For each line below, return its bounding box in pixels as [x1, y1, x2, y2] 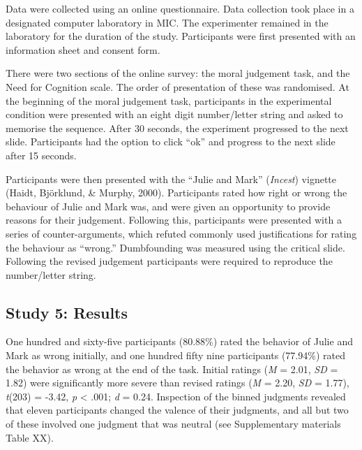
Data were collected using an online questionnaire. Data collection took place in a [6, 1, 354, 15]
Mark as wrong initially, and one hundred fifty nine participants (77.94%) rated [6, 348, 345, 363]
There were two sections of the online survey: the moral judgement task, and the [6, 66, 350, 80]
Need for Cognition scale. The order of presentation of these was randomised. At [6, 79, 349, 94]
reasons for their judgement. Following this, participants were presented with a [6, 212, 342, 227]
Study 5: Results [6, 301, 128, 323]
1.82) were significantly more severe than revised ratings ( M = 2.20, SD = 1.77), [6, 375, 349, 390]
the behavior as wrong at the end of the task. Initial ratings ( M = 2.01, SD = [6, 361, 338, 376]
